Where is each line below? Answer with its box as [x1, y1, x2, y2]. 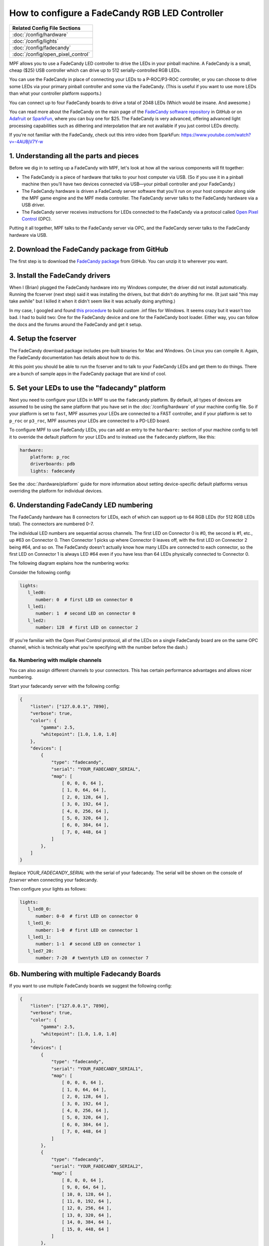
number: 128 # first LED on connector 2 [35, 624, 138, 630]
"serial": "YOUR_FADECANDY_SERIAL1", [51, 1066, 143, 1072]
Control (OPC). [21, 216, 52, 222]
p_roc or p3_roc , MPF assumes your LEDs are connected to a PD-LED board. [9, 418, 170, 424]
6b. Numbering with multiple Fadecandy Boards [9, 969, 161, 978]
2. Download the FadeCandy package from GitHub [9, 245, 169, 254]
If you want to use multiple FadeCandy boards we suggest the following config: [9, 982, 172, 989]
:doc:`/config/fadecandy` [12, 44, 71, 51]
